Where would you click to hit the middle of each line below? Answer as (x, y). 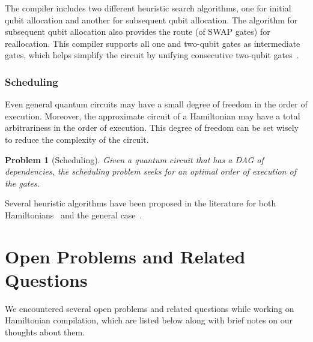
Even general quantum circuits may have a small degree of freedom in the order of (156, 104)
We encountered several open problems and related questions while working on (150, 308)
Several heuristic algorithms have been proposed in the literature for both (141, 203)
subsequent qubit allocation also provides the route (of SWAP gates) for (138, 31)
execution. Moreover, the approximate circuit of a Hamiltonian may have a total (153, 115)
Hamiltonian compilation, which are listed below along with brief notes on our (149, 320)
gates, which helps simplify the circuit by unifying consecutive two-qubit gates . (152, 55)
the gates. (22, 183)
